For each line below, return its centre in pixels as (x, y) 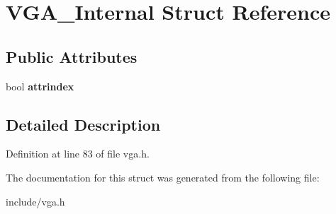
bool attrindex (40, 86)
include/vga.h (35, 201)
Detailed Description (83, 124)
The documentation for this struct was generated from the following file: (163, 177)
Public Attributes (72, 56)
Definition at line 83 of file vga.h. (78, 154)
